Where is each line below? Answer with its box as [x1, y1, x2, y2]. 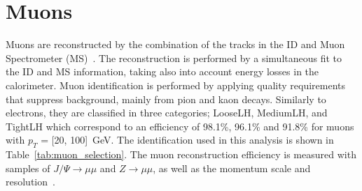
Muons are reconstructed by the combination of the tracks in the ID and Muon [6, 37, 345, 52]
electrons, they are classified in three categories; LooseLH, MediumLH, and [6, 105, 328, 120]
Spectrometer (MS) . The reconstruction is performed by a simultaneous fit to [6, 50, 342, 65]
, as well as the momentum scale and [153, 160, 311, 175]
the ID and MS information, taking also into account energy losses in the [6, 64, 319, 79]
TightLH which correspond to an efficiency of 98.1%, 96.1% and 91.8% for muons [6, 119, 354, 133]
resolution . [6, 174, 55, 189]
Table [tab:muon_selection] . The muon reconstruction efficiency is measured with [6, 147, 356, 162]
